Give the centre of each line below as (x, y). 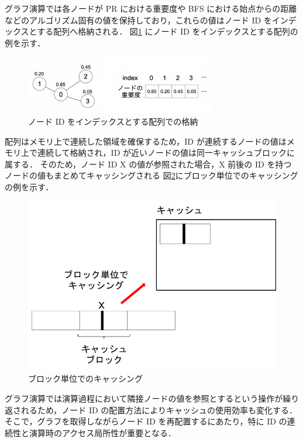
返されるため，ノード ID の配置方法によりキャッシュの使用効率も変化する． (151, 410)
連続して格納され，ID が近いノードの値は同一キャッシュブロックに (166, 153)
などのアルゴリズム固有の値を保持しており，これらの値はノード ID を (138, 20)
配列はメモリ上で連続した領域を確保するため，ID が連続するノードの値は (146, 141)
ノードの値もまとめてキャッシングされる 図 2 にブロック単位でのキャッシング (151, 175)
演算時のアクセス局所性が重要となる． (102, 432)
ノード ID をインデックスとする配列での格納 (113, 121)
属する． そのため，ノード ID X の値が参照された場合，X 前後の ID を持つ (148, 164)
